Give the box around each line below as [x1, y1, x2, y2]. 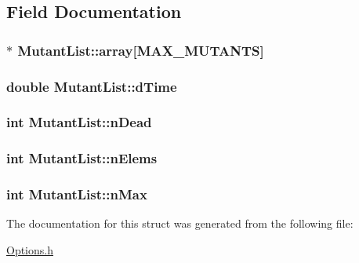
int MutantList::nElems [6, 148, 158, 168]
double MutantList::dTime [6, 76, 177, 96]
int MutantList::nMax [6, 184, 147, 204]
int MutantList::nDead [6, 112, 152, 132]
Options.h [6, 241, 53, 258]
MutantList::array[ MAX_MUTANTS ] [17, 40, 264, 60]
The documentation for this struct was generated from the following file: [6, 215, 354, 232]
